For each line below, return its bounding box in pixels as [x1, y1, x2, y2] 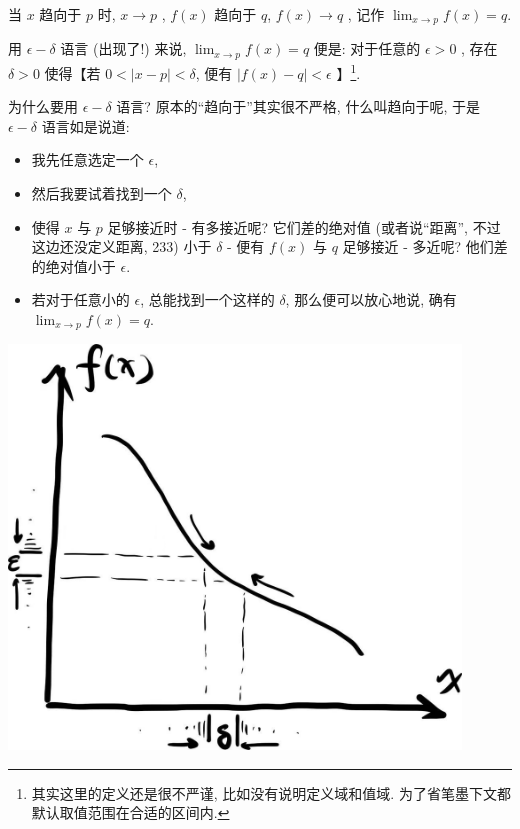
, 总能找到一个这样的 [140, 289, 275, 310]
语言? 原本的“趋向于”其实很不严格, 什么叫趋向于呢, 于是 [116, 96, 480, 117]
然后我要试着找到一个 [31, 182, 172, 203]
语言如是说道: [41, 115, 130, 136]
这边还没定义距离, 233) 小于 [31, 236, 212, 257]
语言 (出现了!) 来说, [60, 38, 187, 59]
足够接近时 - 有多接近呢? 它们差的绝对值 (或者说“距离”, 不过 [107, 216, 501, 237]
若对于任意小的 [31, 289, 130, 310]
